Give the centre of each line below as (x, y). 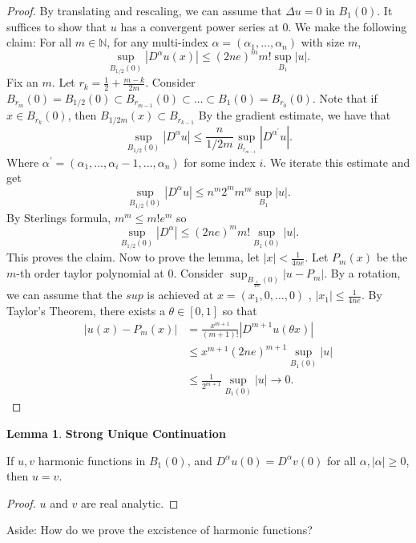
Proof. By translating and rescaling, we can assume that (144, 10)
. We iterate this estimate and (337, 162)
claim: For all (39, 42)
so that (240, 310)
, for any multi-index (158, 42)
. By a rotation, (362, 273)
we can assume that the (65, 295)
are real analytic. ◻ (129, 502)
